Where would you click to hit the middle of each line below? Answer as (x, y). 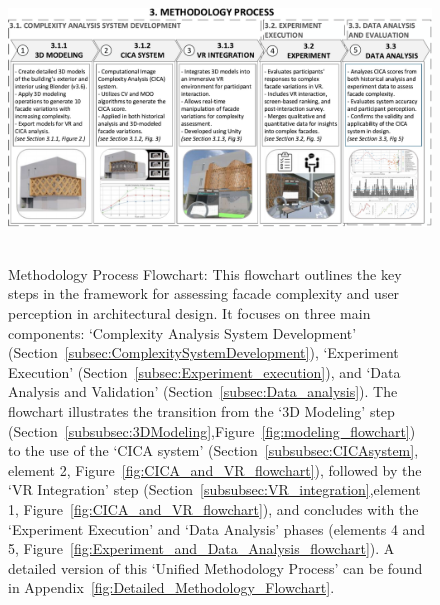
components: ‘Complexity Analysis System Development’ (182, 332)
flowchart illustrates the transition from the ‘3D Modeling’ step (201, 410)
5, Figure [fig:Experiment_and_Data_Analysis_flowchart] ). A (201, 548)
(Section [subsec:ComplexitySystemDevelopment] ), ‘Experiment (203, 352)
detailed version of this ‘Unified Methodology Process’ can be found (215, 567)
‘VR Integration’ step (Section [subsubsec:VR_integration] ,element (214, 489)
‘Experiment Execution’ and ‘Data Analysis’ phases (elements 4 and (217, 528)
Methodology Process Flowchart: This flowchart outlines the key (205, 273)
